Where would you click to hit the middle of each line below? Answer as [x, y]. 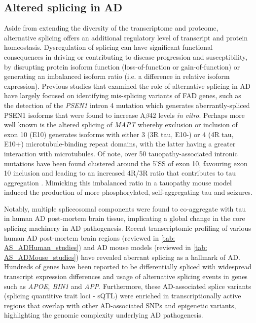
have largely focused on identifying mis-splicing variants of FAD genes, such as [123, 95]
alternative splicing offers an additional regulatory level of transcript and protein [126, 37]
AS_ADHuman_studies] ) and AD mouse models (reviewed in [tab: [106, 247]
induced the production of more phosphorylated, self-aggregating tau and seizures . [128, 192]
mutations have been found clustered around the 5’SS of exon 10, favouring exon [126, 163]
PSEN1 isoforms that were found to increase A [75, 115]
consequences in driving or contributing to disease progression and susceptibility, [126, 56]
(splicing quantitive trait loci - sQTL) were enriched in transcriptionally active [123, 296]
